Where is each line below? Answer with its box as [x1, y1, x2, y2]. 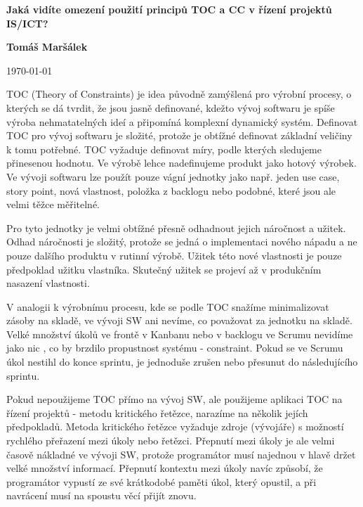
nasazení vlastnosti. [6, 276, 90, 290]
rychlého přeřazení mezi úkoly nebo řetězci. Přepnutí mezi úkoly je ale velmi [6, 433, 335, 448]
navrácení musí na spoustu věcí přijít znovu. [6, 488, 197, 503]
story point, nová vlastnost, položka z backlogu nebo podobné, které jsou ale [6, 183, 336, 198]
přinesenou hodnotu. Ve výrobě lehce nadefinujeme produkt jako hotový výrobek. [6, 155, 357, 170]
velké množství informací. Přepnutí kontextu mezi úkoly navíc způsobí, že [6, 461, 323, 475]
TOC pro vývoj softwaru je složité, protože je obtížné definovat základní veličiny [6, 128, 352, 143]
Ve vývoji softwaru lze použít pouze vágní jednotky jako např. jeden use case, [6, 169, 340, 184]
